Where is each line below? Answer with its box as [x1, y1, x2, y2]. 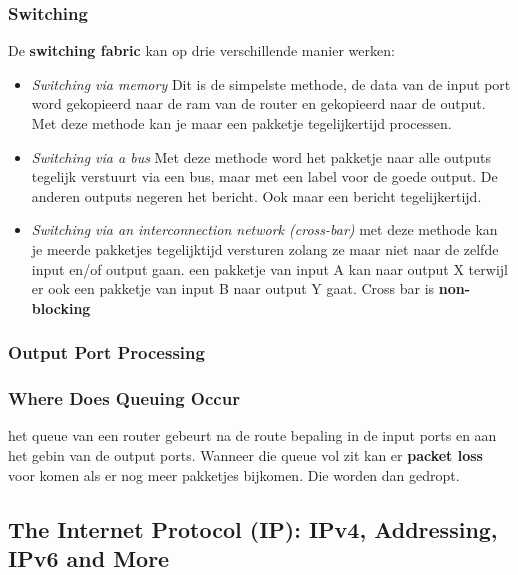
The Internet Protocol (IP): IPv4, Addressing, [8, 513, 498, 544]
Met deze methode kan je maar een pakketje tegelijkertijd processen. [31, 113, 452, 133]
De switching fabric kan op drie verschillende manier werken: [8, 40, 395, 61]
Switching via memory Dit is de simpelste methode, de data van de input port [31, 73, 511, 94]
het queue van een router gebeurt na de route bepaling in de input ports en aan [8, 425, 497, 446]
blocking [31, 297, 91, 318]
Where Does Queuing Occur [8, 386, 240, 411]
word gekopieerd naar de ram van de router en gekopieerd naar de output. [31, 93, 486, 114]
